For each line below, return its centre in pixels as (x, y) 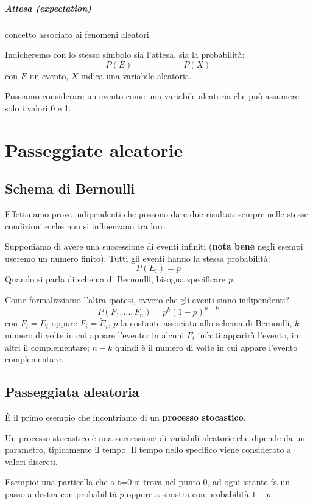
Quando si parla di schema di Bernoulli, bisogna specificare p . (120, 279)
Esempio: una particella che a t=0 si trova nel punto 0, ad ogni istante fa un (147, 482)
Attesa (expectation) (48, 8)
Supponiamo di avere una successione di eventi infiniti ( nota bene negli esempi (154, 246)
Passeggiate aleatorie (94, 149)
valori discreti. (31, 461)
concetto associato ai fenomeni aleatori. (78, 34)
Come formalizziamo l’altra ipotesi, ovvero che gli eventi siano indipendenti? (147, 300)
